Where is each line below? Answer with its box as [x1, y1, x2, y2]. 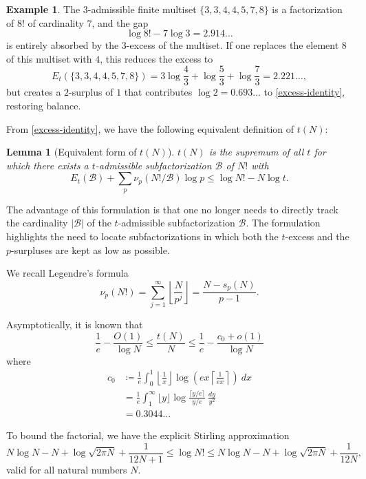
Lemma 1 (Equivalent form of [6, 145, 137, 159]
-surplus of [69, 85, 114, 99]
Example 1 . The [6, 2, 80, 16]
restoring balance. [6, 98, 81, 113]
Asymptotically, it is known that [6, 317, 143, 331]
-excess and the [285, 228, 349, 243]
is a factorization [272, 2, 343, 16]
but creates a [6, 85, 61, 99]
